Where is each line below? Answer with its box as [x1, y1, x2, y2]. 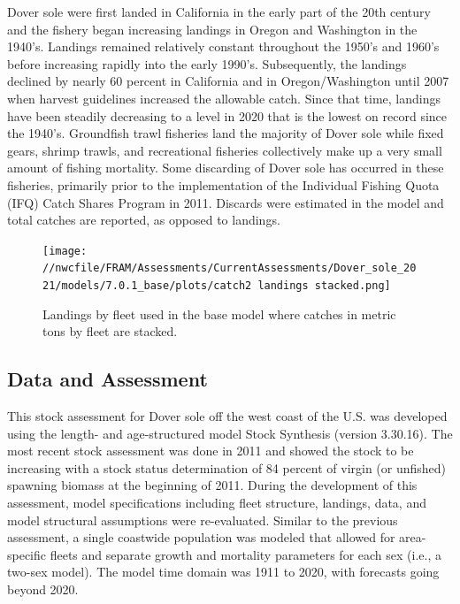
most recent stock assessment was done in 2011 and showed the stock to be [7, 441, 414, 460]
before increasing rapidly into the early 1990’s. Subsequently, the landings [7, 54, 407, 73]
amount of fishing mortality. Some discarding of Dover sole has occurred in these [7, 158, 444, 177]
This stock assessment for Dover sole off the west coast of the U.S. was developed [7, 407, 448, 425]
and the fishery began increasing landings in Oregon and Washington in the [7, 19, 418, 38]
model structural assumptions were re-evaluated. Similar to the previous [7, 510, 398, 529]
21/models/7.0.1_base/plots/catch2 [42, 279, 252, 293]
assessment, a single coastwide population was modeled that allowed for [7, 528, 395, 547]
